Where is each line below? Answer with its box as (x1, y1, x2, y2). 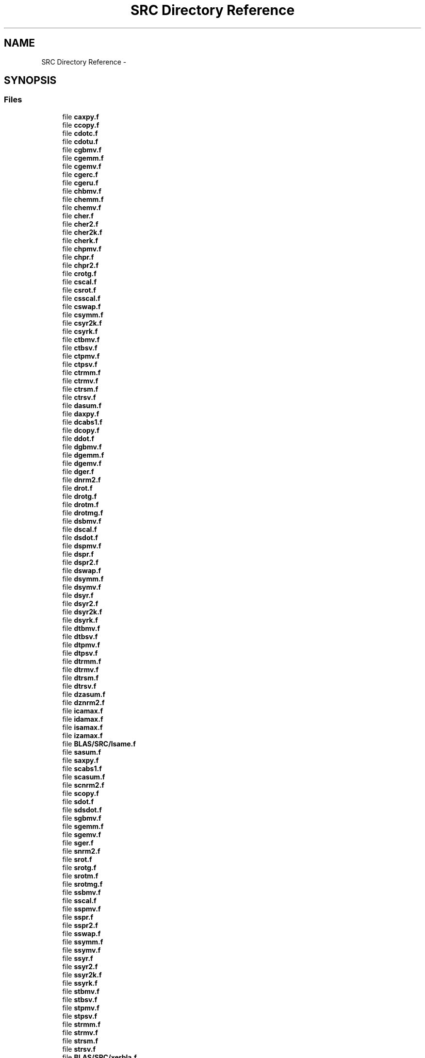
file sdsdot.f (62, 805, 102, 814)
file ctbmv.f (62, 335, 100, 344)
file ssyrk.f (62, 978, 98, 987)
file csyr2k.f (62, 318, 102, 327)
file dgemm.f (62, 450, 104, 459)
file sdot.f (62, 797, 94, 806)
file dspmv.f (62, 541, 101, 550)
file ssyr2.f (62, 962, 98, 971)
